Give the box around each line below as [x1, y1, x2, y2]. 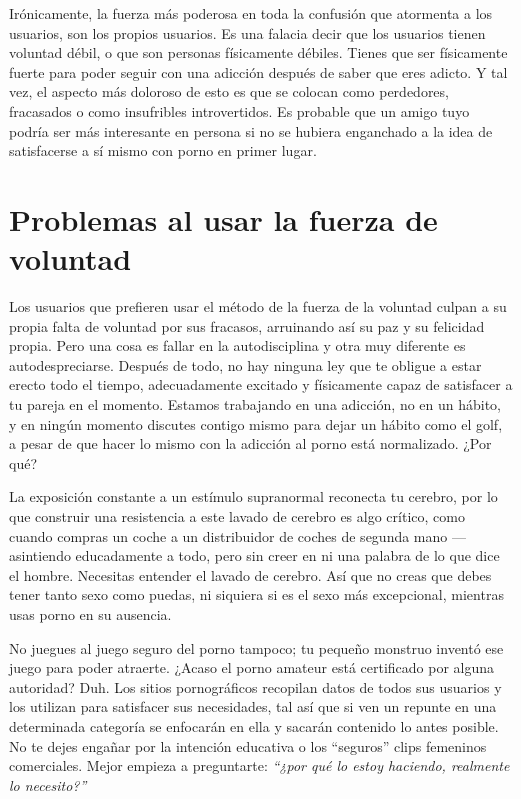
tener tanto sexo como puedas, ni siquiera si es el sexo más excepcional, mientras [9, 584, 504, 605]
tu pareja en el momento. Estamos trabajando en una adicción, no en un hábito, [9, 394, 502, 415]
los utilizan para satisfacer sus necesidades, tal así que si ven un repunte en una [9, 696, 497, 717]
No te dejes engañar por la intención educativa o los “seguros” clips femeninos [9, 735, 487, 756]
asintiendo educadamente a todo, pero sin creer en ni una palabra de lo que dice [9, 545, 500, 566]
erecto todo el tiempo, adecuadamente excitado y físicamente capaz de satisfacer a [9, 374, 513, 395]
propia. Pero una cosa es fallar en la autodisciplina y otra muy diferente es [9, 335, 466, 356]
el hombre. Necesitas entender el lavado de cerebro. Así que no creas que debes [9, 564, 492, 585]
